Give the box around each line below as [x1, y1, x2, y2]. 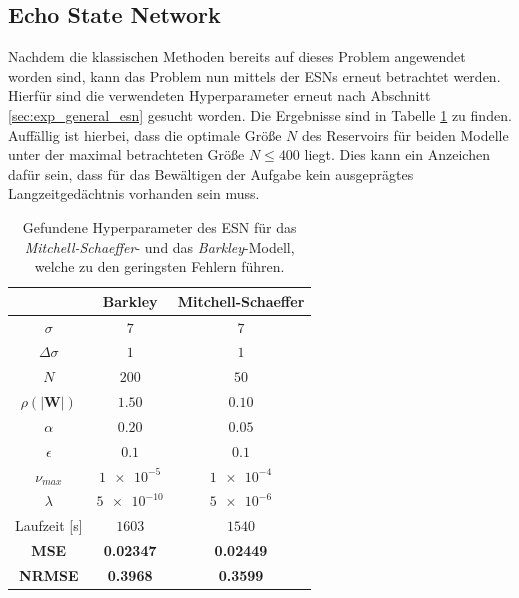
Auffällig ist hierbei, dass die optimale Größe [8, 124, 282, 145]
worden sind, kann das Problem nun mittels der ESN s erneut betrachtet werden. [8, 65, 501, 86]
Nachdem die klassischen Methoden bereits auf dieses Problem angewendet [8, 46, 466, 67]
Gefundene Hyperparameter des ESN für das [22, 216, 297, 237]
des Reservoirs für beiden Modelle [301, 124, 509, 145]
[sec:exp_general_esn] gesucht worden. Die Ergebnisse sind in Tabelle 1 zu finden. [8, 104, 512, 125]
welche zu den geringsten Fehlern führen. [34, 256, 285, 277]
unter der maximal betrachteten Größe [8, 144, 245, 165]
